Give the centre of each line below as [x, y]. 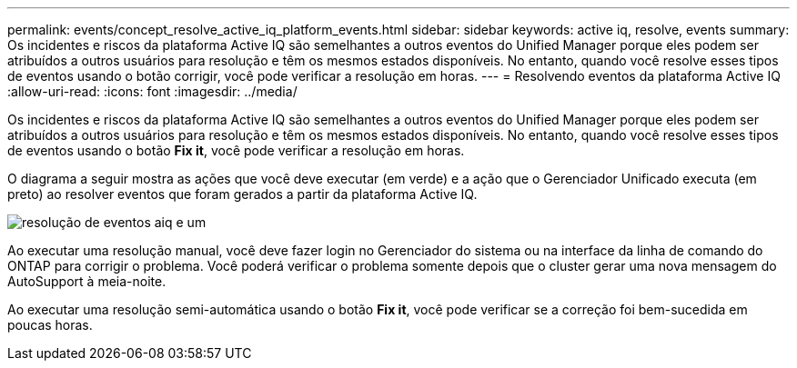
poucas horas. [50, 325]
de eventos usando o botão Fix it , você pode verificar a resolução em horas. [236, 150]
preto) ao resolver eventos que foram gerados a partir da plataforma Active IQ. [242, 194]
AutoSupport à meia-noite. [87, 281]
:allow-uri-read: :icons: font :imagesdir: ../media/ [152, 91]
